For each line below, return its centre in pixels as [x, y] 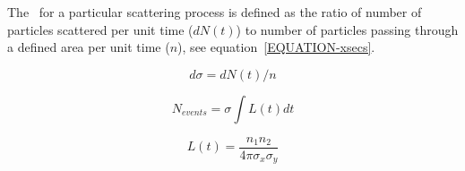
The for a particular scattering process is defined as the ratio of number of [215, 12]
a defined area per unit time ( [89, 47]
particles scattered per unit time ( [100, 29]
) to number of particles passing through [347, 29]
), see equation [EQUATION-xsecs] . [276, 47]
